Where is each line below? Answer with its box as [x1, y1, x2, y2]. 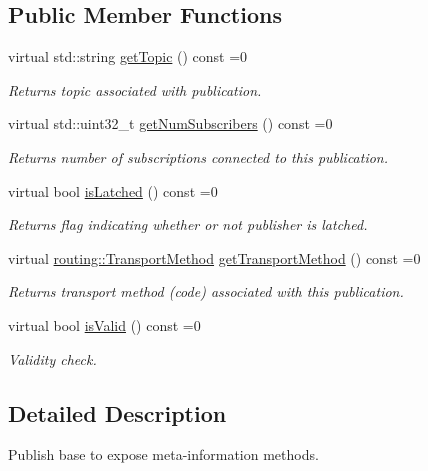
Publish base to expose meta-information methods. [8, 444, 319, 465]
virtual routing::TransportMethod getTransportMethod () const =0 [8, 247, 421, 268]
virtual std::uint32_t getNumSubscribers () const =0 [8, 113, 333, 134]
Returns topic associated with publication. [8, 79, 262, 100]
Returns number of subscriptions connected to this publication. [8, 146, 389, 167]
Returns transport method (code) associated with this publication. [8, 281, 404, 302]
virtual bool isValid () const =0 [8, 314, 201, 335]
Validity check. [8, 348, 97, 369]
